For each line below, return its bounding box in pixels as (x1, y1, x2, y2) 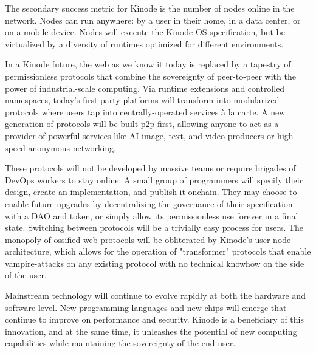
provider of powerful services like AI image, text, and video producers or (5, 129, 275, 142)
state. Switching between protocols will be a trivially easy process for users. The (5, 221, 304, 234)
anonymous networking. (28, 141, 116, 154)
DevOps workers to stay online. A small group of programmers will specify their (5, 173, 303, 186)
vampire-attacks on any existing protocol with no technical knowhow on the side (5, 256, 304, 269)
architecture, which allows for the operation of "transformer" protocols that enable (5, 245, 311, 258)
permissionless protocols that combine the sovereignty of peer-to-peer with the (5, 69, 296, 82)
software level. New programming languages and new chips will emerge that (5, 301, 287, 314)
